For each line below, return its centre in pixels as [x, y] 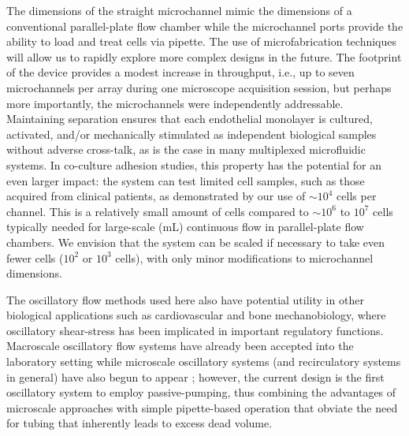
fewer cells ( [35, 257]
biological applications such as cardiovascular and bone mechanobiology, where [196, 315]
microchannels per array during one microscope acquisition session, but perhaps [199, 87]
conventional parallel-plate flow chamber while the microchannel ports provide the [205, 26]
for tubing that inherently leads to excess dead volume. [139, 423]
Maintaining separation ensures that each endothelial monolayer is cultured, [190, 119]
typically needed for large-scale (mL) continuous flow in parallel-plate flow [185, 227]
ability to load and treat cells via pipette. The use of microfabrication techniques [202, 41]
